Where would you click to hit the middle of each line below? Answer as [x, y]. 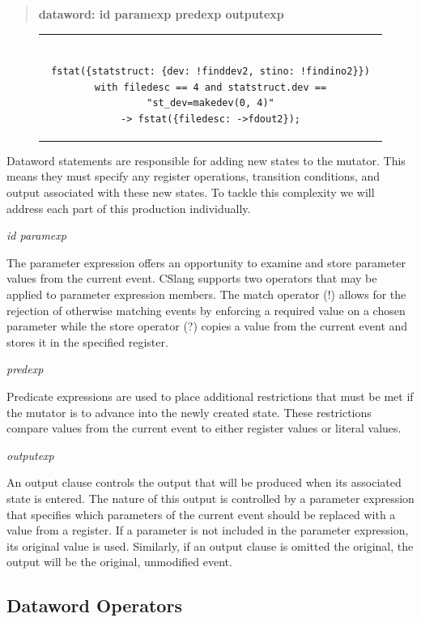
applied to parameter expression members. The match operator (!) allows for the [206, 294]
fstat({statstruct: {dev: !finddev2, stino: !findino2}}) [210, 71]
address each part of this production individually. [129, 208]
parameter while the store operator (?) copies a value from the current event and [207, 326]
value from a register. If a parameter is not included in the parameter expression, [208, 530]
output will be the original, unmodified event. [119, 562]
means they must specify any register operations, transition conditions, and [193, 176]
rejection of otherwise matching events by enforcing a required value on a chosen [206, 310]
